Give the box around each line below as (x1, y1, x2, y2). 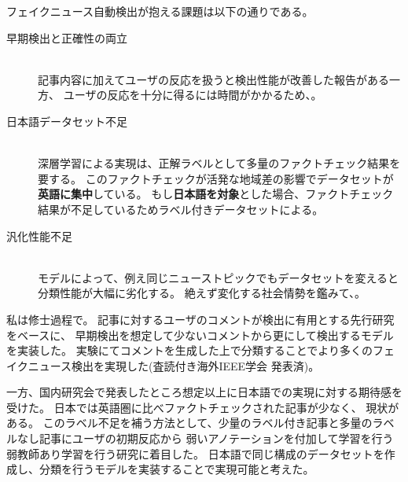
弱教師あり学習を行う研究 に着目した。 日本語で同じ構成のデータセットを (6, 445, 384, 462)
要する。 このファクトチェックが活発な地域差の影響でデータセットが (38, 170, 394, 186)
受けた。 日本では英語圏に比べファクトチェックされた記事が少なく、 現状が (6, 399, 399, 415)
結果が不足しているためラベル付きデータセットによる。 (38, 201, 324, 217)
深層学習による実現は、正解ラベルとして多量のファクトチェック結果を (38, 155, 401, 171)
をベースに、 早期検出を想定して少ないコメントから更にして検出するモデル (6, 326, 394, 343)
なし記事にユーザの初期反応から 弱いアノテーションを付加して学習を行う (17, 430, 394, 447)
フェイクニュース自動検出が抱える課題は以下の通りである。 (6, 3, 314, 19)
